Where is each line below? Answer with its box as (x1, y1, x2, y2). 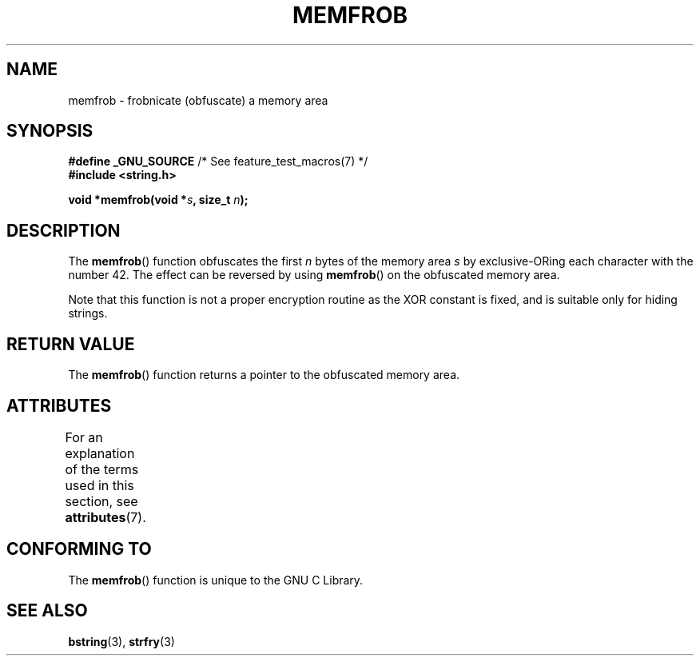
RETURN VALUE (6, 333, 135, 354)
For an (65, 429, 103, 445)
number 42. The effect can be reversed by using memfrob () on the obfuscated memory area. (68, 268, 560, 282)
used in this (65, 477, 134, 493)
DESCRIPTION (6, 220, 121, 241)
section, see (65, 493, 138, 509)
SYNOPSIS (6, 121, 93, 142)
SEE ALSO (6, 600, 88, 621)
